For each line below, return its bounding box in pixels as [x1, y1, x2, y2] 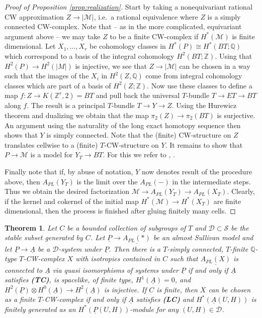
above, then [5, 176, 40, 186]
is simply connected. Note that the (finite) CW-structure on [46, 130, 231, 140]
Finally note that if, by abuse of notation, [5, 166, 133, 176]
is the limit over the [76, 176, 138, 186]
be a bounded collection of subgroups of [67, 222, 186, 233]
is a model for [30, 149, 73, 160]
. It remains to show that [165, 139, 243, 150]
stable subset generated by [5, 232, 83, 243]
